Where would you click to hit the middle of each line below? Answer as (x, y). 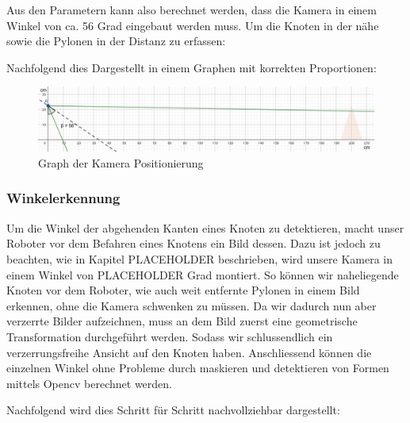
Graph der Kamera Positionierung (121, 162)
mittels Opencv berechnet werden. (89, 383)
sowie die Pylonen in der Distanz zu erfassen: (116, 41)
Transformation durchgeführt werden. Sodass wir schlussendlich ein (170, 336)
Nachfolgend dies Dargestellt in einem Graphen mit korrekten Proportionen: (192, 67)
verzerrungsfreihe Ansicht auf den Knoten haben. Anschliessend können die (189, 352)
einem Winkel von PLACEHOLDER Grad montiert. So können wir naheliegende (203, 274)
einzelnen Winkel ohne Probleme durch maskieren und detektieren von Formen (198, 368)
